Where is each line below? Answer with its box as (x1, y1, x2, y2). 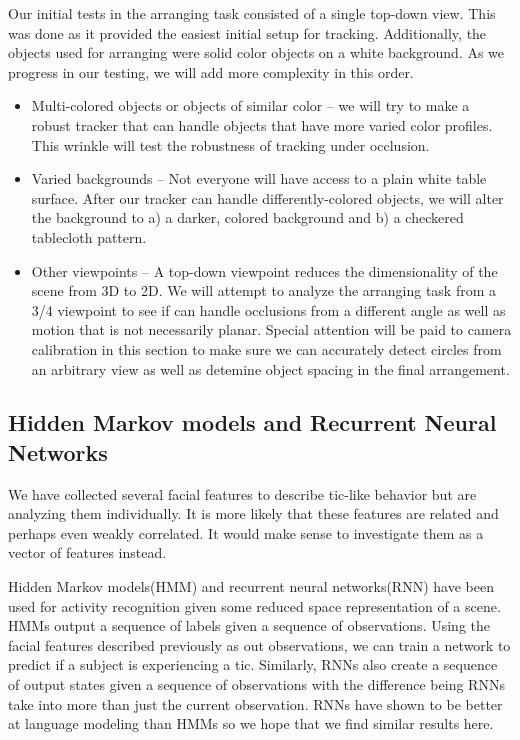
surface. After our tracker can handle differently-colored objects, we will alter (31, 187, 504, 208)
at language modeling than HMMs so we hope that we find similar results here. (8, 713, 494, 734)
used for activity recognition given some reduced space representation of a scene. (8, 595, 501, 616)
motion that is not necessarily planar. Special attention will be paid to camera (31, 319, 512, 340)
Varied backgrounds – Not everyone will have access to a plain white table (31, 168, 487, 189)
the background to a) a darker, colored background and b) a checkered (31, 207, 464, 228)
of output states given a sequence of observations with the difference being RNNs (8, 674, 505, 695)
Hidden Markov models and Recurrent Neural (8, 407, 497, 438)
